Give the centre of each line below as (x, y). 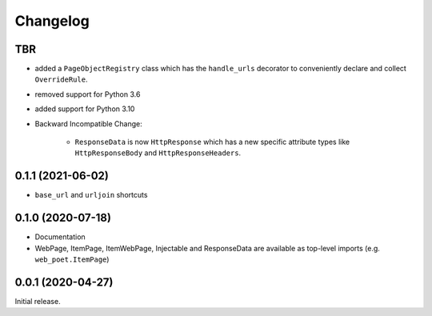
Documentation (60, 237)
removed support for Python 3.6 (88, 94)
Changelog (52, 21)
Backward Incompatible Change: (89, 123)
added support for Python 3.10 (85, 109)
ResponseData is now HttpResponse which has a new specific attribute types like (212, 142)
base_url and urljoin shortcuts (91, 195)
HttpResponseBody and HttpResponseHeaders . (158, 153)
